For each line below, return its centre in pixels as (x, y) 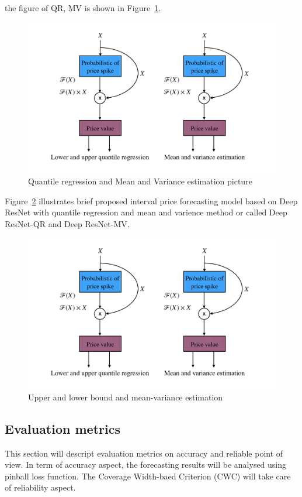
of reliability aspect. (40, 487)
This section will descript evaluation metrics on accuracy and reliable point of (144, 453)
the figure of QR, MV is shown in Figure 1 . (83, 8)
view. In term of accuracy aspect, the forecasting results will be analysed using (146, 465)
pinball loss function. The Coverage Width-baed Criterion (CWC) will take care (148, 476)
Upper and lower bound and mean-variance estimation (126, 397)
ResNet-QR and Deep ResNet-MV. (67, 223)
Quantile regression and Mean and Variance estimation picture (140, 181)
